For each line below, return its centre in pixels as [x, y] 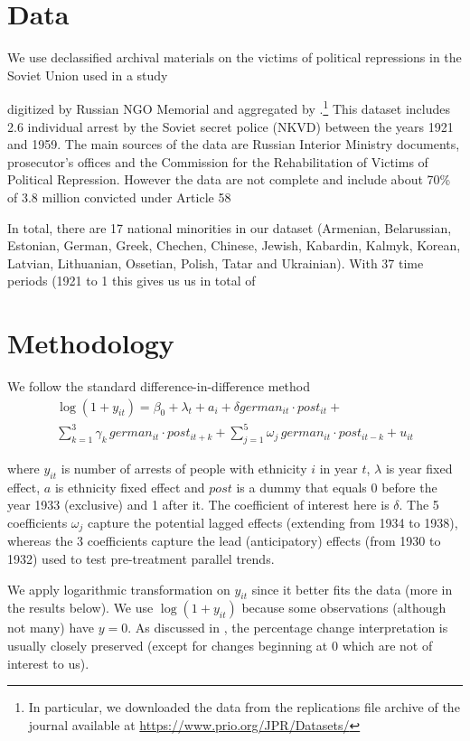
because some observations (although [344, 608]
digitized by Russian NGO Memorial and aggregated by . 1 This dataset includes [229, 107]
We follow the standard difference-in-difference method [159, 386]
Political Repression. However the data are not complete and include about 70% [229, 179]
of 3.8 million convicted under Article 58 [119, 197]
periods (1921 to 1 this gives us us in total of [132, 281]
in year [338, 468]
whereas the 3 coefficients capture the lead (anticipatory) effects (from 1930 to [224, 541]
